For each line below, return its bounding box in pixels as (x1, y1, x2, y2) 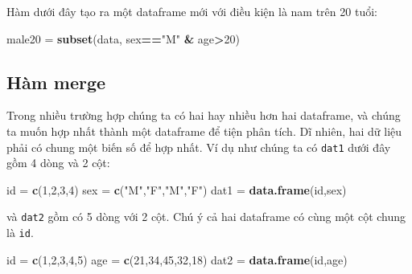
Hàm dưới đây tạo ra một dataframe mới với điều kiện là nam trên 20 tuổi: (6, 3, 377, 19)
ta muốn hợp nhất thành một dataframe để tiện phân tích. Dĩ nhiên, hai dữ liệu (6, 122, 402, 139)
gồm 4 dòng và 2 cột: (6, 154, 110, 171)
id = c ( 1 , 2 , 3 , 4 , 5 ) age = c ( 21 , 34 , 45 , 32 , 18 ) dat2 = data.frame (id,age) (6, 251, 348, 268)
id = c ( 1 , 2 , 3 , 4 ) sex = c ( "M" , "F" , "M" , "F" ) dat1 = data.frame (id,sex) (6, 181, 347, 198)
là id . (6, 224, 34, 241)
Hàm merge (6, 69, 106, 94)
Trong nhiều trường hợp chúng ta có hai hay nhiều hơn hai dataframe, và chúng (6, 107, 401, 124)
